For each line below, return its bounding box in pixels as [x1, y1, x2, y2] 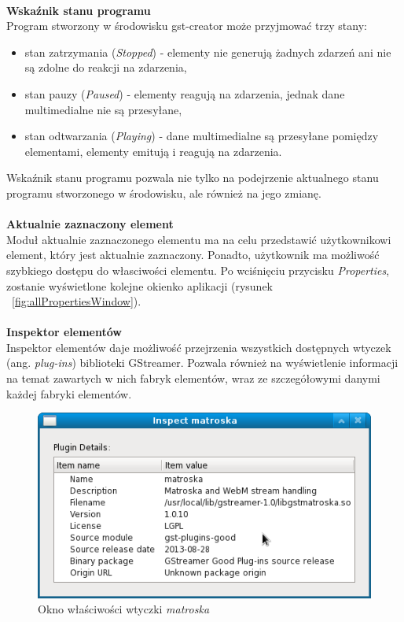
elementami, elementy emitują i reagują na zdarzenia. [24, 143, 282, 159]
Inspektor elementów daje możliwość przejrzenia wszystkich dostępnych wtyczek [6, 339, 391, 355]
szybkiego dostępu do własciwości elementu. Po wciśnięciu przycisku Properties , [6, 261, 390, 278]
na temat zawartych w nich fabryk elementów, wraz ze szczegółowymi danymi [6, 370, 380, 387]
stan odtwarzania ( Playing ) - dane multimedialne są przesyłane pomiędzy [24, 128, 379, 144]
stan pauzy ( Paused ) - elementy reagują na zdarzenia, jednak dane [24, 85, 345, 102]
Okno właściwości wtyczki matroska [38, 601, 210, 617]
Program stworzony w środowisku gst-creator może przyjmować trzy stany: [6, 17, 367, 34]
